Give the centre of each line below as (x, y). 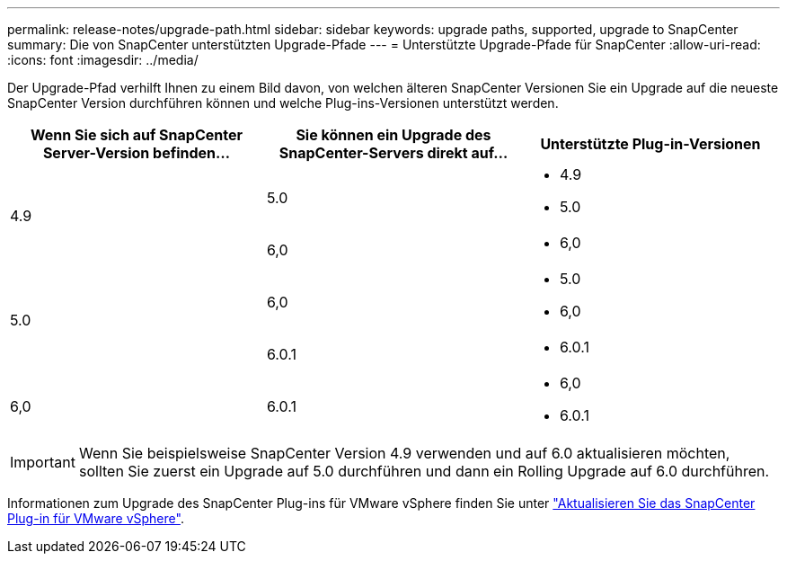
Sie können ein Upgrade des (393, 135)
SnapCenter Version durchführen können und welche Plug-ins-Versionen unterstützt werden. (283, 103)
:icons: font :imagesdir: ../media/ (103, 60)
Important (43, 462)
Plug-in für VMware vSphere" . (96, 518)
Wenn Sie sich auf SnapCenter (137, 135)
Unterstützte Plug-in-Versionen (650, 144)
